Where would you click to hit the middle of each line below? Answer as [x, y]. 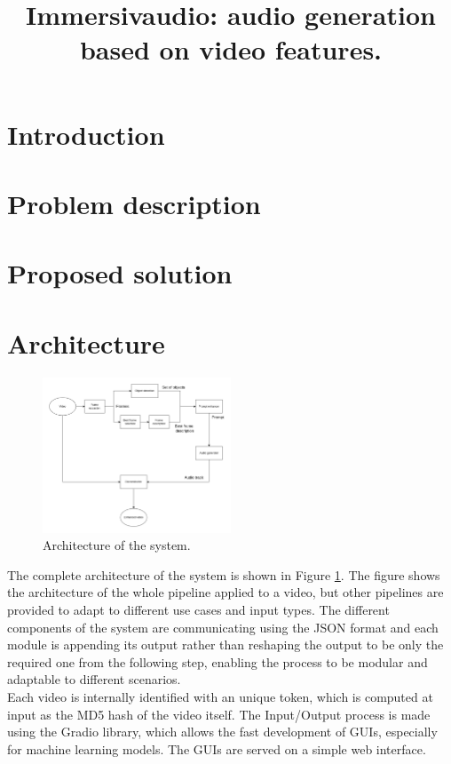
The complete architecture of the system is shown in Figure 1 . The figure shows [224, 574]
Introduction [86, 134]
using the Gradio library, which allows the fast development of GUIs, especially [222, 732]
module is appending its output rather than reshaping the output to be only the [225, 645]
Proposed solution [120, 273]
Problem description [134, 203]
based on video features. [231, 49]
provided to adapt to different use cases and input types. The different [198, 610]
